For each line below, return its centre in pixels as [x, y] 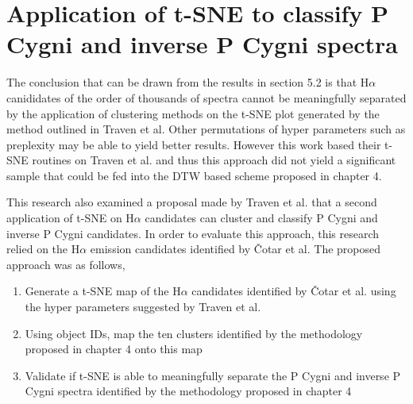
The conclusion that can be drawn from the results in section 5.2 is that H [188, 82]
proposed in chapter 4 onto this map [114, 349]
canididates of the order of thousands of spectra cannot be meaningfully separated [206, 97]
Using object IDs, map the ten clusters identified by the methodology [194, 333]
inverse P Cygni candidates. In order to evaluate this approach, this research [193, 233]
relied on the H [43, 249]
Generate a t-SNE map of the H [103, 291]
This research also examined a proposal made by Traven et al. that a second [192, 202]
